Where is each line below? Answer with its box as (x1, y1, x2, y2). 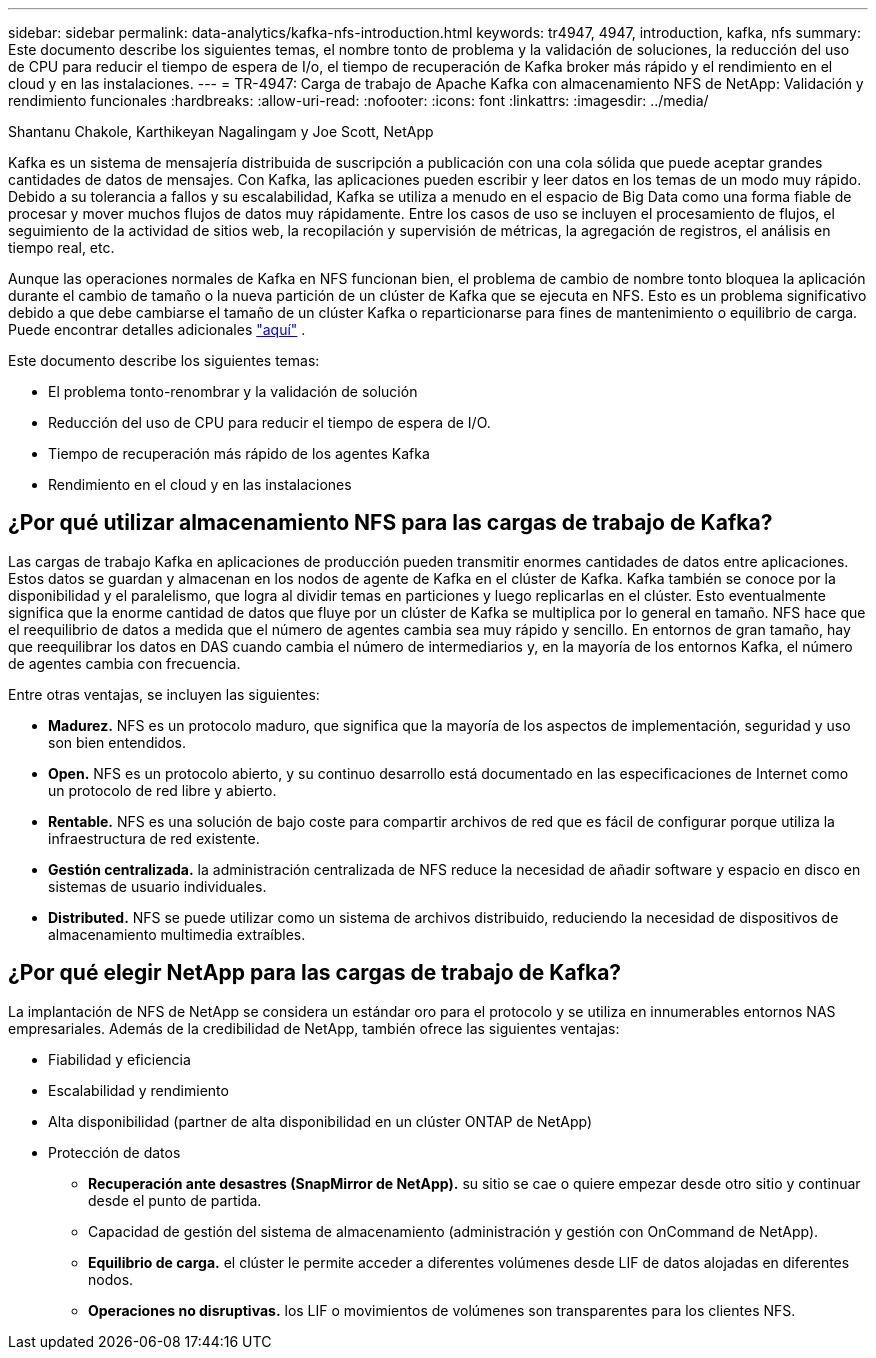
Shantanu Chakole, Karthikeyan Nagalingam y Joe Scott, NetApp (8, 123, 434, 140)
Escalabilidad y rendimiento (48, 1081, 229, 1099)
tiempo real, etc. (8, 239, 115, 256)
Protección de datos (48, 1143, 181, 1161)
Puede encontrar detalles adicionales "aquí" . (8, 321, 306, 338)
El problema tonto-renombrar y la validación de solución (48, 383, 418, 400)
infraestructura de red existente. (48, 829, 260, 847)
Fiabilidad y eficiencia (48, 1050, 191, 1068)
